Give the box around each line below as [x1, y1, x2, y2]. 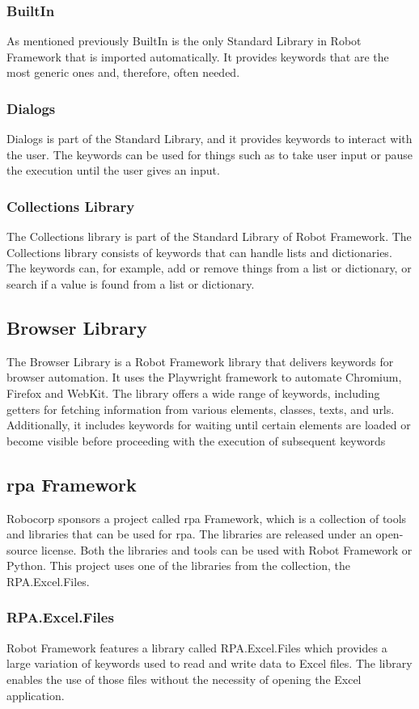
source [6, 541, 38, 558]
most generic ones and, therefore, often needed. [6, 64, 240, 81]
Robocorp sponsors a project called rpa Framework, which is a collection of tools [6, 509, 407, 526]
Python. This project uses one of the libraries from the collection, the [6, 557, 350, 574]
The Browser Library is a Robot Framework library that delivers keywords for [6, 352, 394, 369]
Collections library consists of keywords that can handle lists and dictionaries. [6, 243, 392, 260]
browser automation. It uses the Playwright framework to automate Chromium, [6, 369, 402, 386]
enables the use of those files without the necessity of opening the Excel [6, 670, 362, 687]
